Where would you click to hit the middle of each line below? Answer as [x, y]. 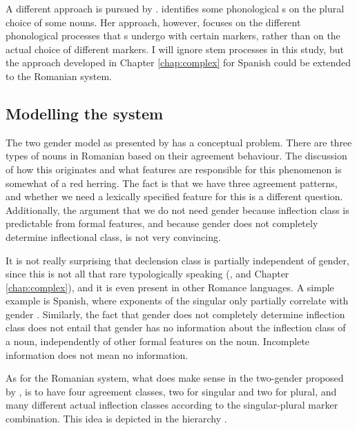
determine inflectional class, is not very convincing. [113, 236]
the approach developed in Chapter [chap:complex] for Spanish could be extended [178, 62]
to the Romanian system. [59, 76]
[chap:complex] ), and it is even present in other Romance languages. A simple [170, 287]
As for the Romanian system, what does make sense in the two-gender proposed [175, 378]
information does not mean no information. [97, 354]
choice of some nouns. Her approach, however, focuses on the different [153, 22]
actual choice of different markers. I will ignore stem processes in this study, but [175, 49]
